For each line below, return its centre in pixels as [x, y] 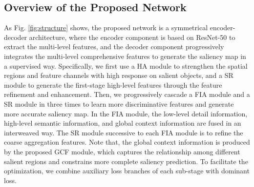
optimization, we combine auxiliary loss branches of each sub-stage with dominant [127, 171]
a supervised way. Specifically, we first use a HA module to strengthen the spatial [126, 65]
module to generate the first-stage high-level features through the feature [113, 84]
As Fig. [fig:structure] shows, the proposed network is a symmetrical [106, 28]
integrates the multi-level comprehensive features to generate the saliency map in [125, 56]
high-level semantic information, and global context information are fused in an [123, 123]
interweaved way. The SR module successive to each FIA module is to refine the [124, 132]
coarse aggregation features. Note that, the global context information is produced [127, 142]
